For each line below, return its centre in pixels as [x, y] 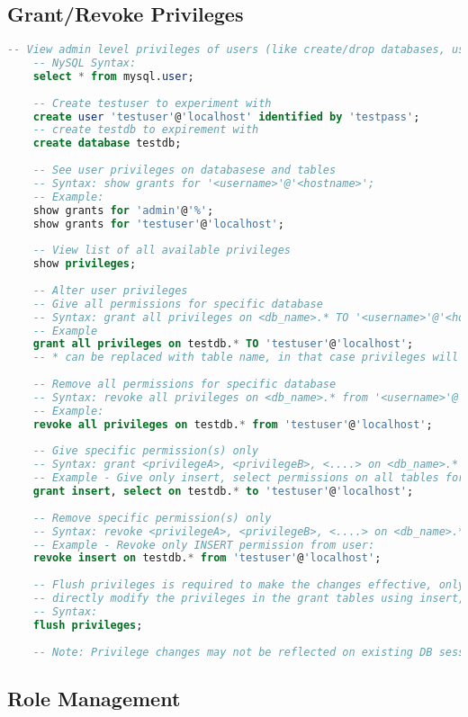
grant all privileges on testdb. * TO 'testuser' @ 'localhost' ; [223, 344]
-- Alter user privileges [110, 290]
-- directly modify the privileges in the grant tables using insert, [249, 599]
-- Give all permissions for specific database [178, 304]
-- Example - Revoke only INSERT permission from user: [204, 545]
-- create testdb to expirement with [146, 130]
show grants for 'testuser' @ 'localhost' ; [158, 224]
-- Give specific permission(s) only [146, 451]
